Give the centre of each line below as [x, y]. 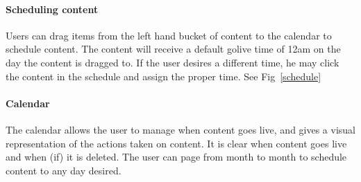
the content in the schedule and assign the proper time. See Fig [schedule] [163, 76]
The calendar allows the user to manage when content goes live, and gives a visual [181, 129]
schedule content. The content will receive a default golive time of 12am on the [173, 49]
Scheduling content [52, 9]
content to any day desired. [64, 170]
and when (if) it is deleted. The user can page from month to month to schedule [176, 157]
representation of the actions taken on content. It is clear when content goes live [176, 143]
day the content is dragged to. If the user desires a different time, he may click [173, 62]
